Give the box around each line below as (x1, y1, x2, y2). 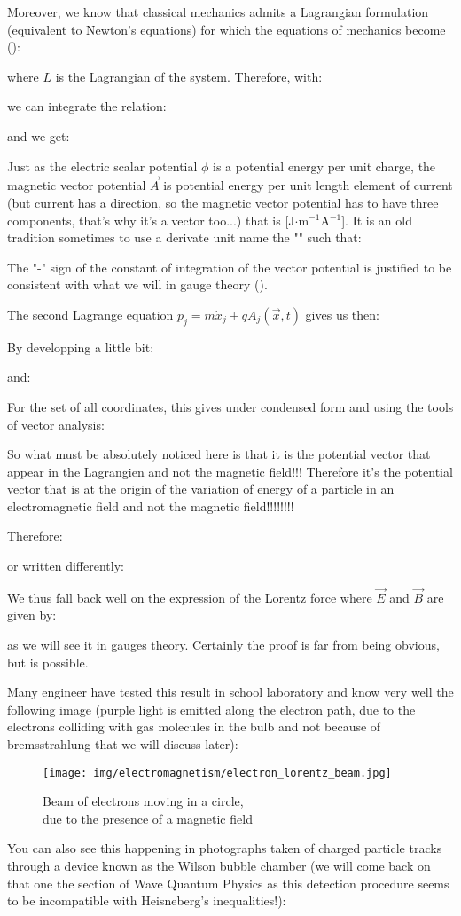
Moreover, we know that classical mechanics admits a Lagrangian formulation (7, 3, 429, 20)
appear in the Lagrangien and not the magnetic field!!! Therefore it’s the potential (7, 462, 453, 480)
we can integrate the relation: (7, 97, 167, 115)
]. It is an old (341, 210, 412, 229)
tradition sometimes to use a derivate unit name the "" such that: (7, 228, 362, 247)
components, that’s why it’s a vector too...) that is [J (7, 210, 295, 229)
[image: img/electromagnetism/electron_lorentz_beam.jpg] (43, 766, 392, 779)
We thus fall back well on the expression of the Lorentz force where (7, 588, 372, 606)
